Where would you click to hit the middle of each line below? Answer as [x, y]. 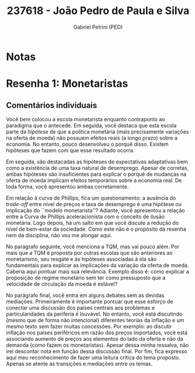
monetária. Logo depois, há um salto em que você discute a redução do [93, 223]
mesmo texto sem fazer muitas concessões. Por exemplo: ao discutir [89, 326]
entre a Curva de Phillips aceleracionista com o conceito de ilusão [86, 216]
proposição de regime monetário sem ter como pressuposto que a [86, 278]
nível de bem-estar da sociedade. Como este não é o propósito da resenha [96, 229]
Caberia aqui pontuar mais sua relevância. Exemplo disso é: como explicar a [98, 271]
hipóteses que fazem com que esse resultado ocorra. [70, 150]
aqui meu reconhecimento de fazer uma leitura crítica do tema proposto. [93, 357]
